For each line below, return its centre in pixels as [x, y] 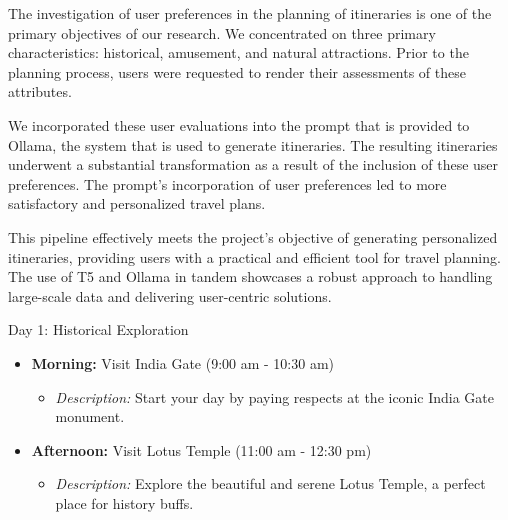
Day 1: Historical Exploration [98, 329]
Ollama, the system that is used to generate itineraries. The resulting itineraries [253, 144]
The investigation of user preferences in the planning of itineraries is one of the [250, 13]
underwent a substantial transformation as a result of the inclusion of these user [253, 164]
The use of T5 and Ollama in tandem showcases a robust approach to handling [250, 276]
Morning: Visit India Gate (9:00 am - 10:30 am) [183, 362]
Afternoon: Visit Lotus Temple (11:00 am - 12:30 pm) [201, 449]
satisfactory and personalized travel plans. [137, 203]
